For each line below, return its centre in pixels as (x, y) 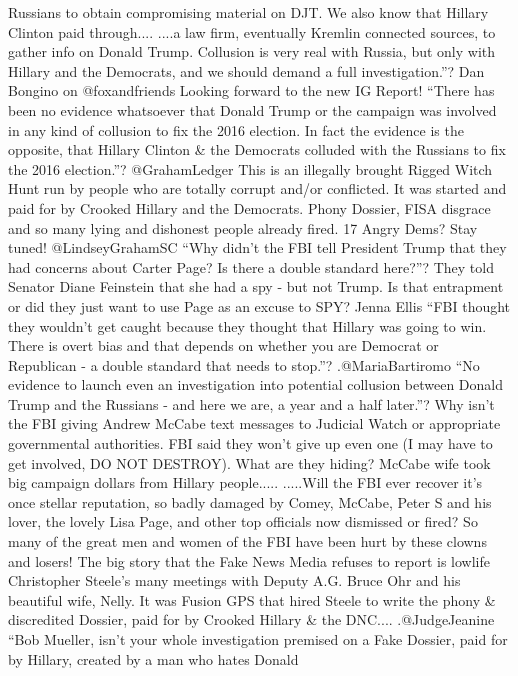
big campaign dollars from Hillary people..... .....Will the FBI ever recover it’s (245, 482)
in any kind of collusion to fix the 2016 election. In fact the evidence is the (236, 129)
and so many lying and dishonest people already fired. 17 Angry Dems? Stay (243, 227)
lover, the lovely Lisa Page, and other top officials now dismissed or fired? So (243, 521)
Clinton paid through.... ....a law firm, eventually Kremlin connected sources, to (252, 31)
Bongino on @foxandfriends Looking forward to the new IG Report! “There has (251, 90)
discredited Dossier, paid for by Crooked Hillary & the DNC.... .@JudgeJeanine (251, 619)
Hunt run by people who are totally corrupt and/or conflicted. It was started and (257, 188)
